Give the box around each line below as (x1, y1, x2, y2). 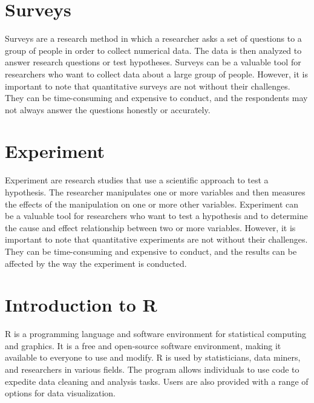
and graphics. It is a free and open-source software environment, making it (5, 339, 281, 352)
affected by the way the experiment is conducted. (5, 257, 187, 269)
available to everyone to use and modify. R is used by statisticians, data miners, (5, 351, 301, 364)
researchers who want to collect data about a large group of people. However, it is (5, 67, 308, 80)
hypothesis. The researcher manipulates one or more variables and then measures (5, 186, 306, 198)
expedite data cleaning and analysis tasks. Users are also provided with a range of (5, 375, 309, 387)
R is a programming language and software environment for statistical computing (5, 327, 307, 340)
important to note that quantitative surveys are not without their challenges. (5, 79, 290, 92)
